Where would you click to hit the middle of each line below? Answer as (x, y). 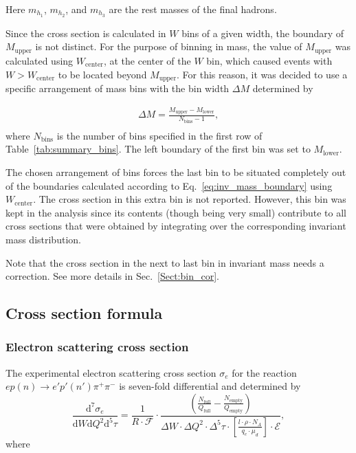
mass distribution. (43, 239)
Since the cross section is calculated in (86, 33)
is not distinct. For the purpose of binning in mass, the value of (169, 46)
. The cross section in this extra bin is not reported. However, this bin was (190, 199)
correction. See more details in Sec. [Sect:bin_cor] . (112, 276)
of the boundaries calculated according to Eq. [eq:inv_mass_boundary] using (169, 185)
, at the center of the (147, 60)
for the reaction (264, 372)
